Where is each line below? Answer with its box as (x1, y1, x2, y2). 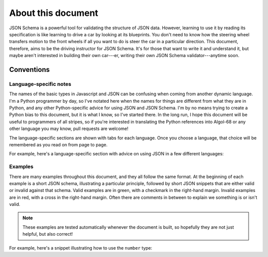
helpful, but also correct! (22, 231, 73, 237)
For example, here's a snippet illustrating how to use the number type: (9, 245, 152, 251)
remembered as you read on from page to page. (9, 142, 108, 147)
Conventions (9, 65, 50, 74)
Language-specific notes (9, 80, 71, 87)
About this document (9, 7, 99, 18)
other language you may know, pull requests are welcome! (9, 126, 129, 131)
